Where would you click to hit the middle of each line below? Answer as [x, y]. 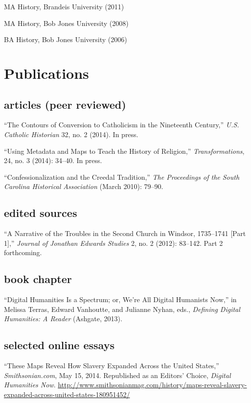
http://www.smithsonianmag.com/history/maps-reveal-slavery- [152, 385]
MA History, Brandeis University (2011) [64, 6]
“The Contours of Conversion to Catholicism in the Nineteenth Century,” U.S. [122, 125]
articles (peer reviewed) [65, 104]
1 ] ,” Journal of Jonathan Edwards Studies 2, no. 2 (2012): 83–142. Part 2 [114, 243]
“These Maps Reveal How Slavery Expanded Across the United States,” [112, 366]
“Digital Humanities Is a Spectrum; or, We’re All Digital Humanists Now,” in [120, 299]
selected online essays [59, 345]
